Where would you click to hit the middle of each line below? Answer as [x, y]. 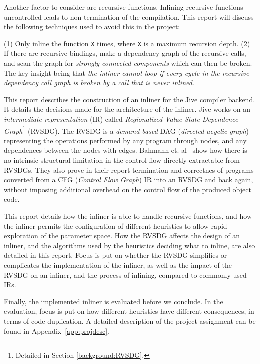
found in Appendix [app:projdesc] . [57, 331]
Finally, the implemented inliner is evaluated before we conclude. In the [114, 301]
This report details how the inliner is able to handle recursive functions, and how [128, 216]
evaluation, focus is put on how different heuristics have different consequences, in [129, 311]
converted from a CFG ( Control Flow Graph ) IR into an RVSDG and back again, [129, 179]
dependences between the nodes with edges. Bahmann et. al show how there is [126, 150]
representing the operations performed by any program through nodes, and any [125, 140]
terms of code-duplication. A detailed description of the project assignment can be [130, 321]
